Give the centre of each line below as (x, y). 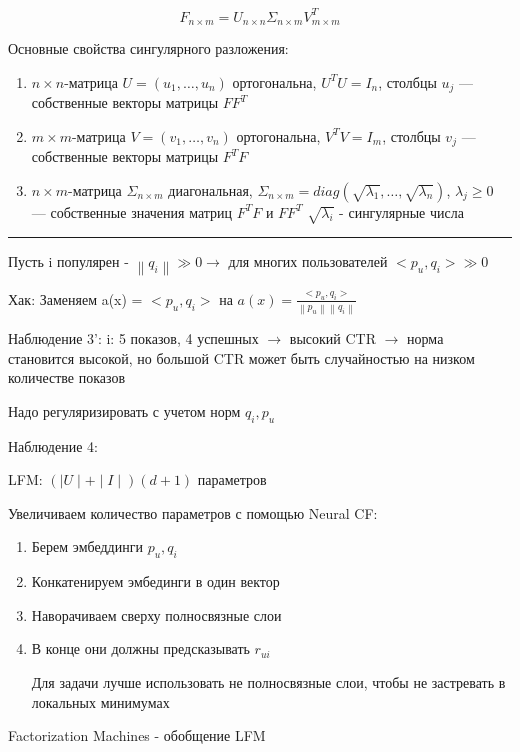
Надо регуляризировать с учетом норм (124, 410)
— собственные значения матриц (132, 211)
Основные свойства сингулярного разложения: (148, 47)
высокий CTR (333, 337)
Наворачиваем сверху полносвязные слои (156, 614)
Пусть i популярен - (68, 261)
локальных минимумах (100, 701)
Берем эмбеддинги (87, 546)
